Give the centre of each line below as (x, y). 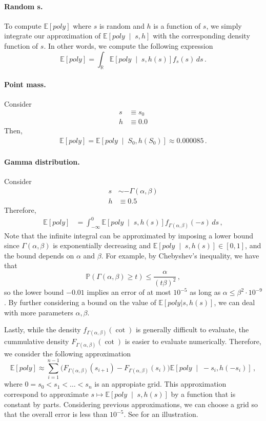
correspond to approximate (46, 394)
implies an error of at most (129, 292)
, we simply (224, 25)
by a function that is (203, 394)
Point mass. (25, 84)
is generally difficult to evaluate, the (192, 329)
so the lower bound (34, 292)
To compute (23, 25)
